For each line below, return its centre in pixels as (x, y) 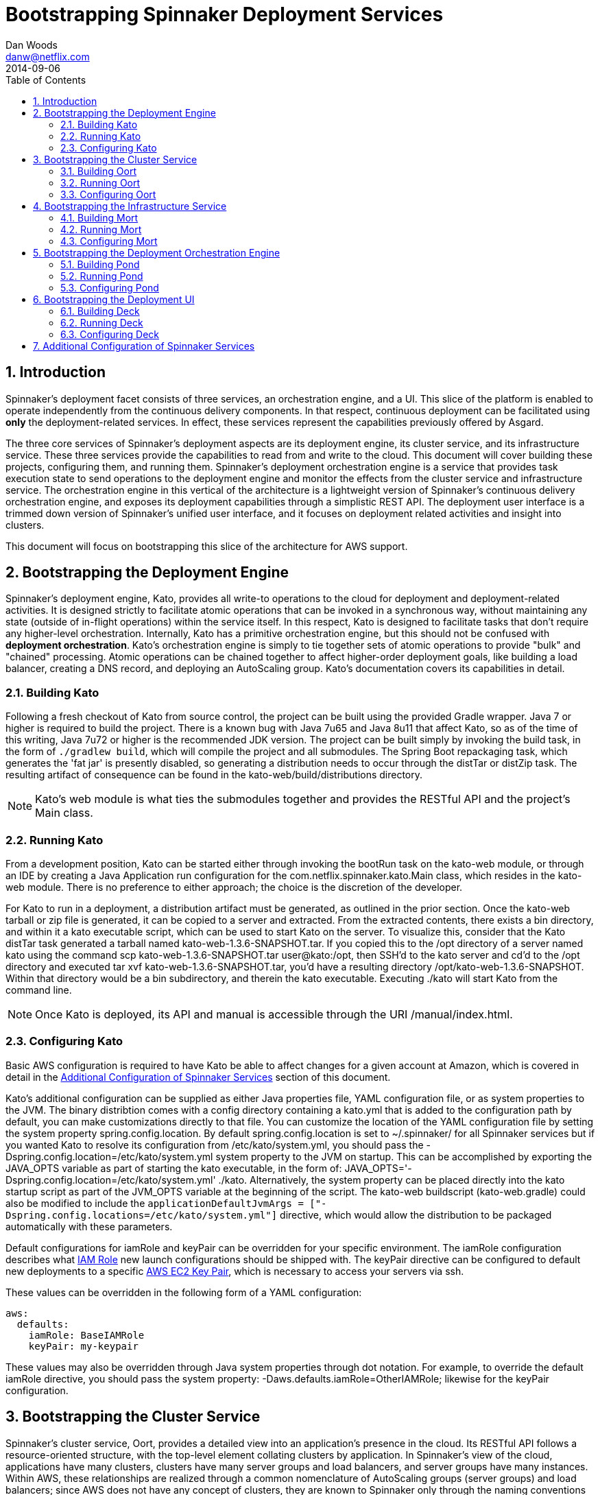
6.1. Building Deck (100, 311)
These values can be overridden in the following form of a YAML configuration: (184, 1292)
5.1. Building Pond (100, 264)
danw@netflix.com (48, 56)
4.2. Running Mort (101, 229)
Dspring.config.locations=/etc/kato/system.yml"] (142, 1215)
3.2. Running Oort (100, 182)
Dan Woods (32, 45)
